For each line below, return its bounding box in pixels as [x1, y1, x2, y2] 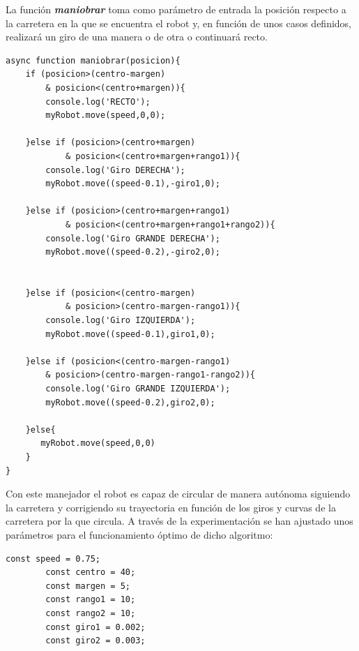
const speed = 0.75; [6, 553, 101, 564]
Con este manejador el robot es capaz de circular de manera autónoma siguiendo [6, 486, 351, 501]
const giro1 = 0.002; [45, 622, 146, 632]
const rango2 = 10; [45, 608, 136, 618]
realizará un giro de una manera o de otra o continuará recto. [6, 29, 268, 44]
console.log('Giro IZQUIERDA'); [45, 315, 196, 326]
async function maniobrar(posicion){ [6, 55, 181, 66]
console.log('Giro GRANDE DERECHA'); [45, 233, 220, 244]
